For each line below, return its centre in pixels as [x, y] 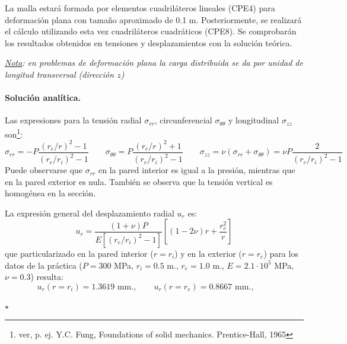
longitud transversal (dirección [60, 74]
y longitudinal [254, 120]
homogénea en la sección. [50, 193]
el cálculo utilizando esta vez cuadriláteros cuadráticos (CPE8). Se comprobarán [151, 31]
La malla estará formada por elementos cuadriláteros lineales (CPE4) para [140, 8]
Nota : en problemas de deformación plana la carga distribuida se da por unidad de [154, 63]
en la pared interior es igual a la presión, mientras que [197, 170]
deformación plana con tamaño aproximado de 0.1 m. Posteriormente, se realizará [153, 19]
